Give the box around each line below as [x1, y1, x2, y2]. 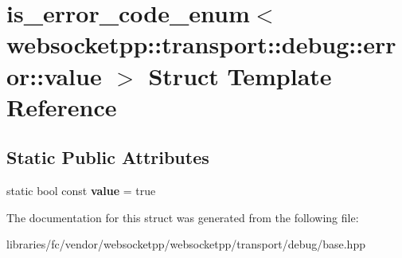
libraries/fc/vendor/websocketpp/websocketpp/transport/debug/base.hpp [6, 236, 365, 252]
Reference [6, 90, 117, 123]
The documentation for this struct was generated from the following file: [6, 209, 359, 225]
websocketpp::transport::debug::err [6, 28, 396, 61]
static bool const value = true [6, 182, 156, 199]
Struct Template [148, 59, 332, 92]
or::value [6, 59, 102, 92]
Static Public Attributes [6, 145, 209, 170]
